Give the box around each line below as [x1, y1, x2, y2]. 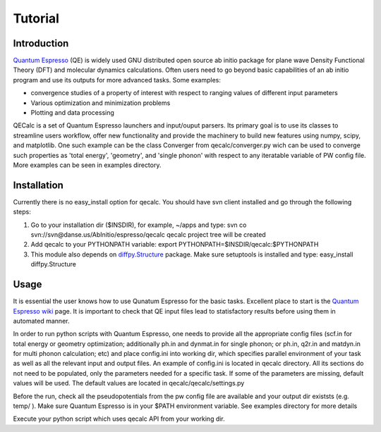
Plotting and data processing [30, 109, 114, 117]
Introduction [13, 37, 69, 49]
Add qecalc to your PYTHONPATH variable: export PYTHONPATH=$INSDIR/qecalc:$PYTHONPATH [30, 240, 319, 249]
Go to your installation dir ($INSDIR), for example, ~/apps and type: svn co [30, 221, 247, 229]
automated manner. [13, 316, 70, 325]
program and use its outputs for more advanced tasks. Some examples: [13, 75, 222, 84]
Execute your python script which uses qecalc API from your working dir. [13, 414, 225, 423]
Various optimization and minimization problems [30, 99, 171, 107]
